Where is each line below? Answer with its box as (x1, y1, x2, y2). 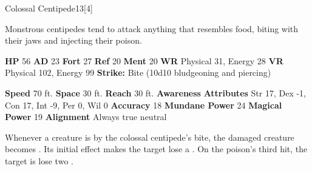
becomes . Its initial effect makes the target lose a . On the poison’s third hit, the (5, 142, 308, 155)
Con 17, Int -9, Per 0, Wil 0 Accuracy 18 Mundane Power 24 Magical (5, 98, 282, 111)
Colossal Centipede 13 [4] (5, 2, 93, 14)
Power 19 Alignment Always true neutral (5, 110, 167, 123)
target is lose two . (5, 154, 73, 167)
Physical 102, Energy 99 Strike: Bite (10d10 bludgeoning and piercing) (5, 66, 271, 79)
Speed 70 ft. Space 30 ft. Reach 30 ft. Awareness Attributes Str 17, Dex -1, (5, 86, 306, 99)
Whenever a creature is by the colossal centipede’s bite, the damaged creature (5, 130, 294, 143)
